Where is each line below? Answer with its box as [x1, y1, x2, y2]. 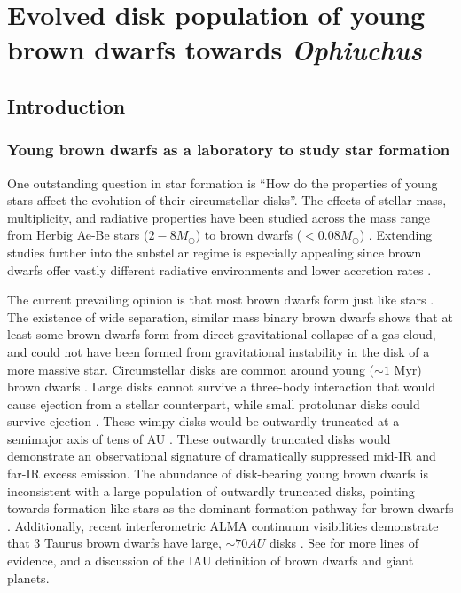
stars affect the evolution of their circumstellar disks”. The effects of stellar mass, [7, 191, 447, 210]
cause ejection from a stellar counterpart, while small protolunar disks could [7, 394, 420, 413]
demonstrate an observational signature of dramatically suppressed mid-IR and [7, 447, 436, 465]
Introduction [7, 91, 126, 119]
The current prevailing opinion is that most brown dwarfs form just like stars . [7, 290, 434, 309]
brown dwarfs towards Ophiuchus [7, 31, 422, 68]
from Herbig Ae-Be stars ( [7, 225, 149, 244]
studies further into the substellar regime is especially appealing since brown [7, 242, 422, 261]
